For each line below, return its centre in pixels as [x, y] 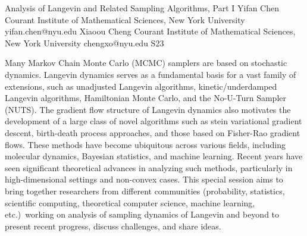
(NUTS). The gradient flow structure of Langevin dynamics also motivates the [148, 109]
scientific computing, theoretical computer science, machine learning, [130, 202]
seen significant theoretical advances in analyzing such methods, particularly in [149, 167]
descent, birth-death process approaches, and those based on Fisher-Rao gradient [153, 132]
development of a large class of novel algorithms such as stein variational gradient [153, 121]
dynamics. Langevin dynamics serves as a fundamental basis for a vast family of [151, 74]
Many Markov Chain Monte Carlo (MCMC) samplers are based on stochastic [146, 63]
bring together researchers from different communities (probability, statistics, [145, 191]
